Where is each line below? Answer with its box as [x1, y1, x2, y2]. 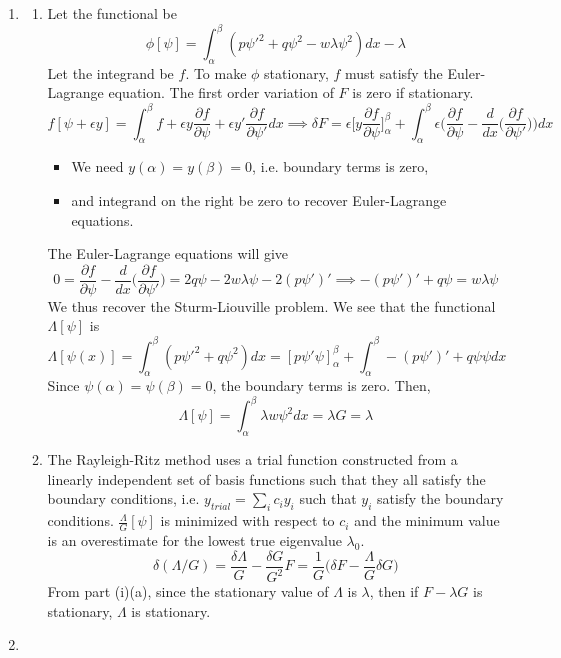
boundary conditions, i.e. [47, 488, 200, 509]
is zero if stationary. [352, 82, 474, 103]
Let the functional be [47, 3, 177, 23]
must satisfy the [345, 62, 443, 83]
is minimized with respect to [160, 510, 335, 531]
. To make [185, 62, 247, 83]
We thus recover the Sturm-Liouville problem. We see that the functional [47, 295, 496, 316]
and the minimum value [354, 510, 500, 531]
